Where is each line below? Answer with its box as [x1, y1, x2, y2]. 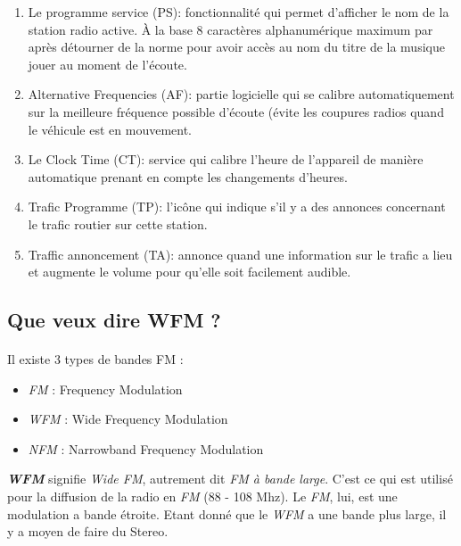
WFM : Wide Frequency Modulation [28, 409, 228, 428]
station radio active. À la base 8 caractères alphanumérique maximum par [28, 20, 433, 38]
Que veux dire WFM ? [7, 306, 221, 334]
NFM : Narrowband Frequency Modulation [28, 439, 264, 458]
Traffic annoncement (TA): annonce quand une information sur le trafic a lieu [28, 244, 453, 263]
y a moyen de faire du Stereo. [7, 522, 169, 541]
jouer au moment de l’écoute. [28, 54, 187, 73]
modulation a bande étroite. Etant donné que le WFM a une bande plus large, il [7, 504, 447, 523]
